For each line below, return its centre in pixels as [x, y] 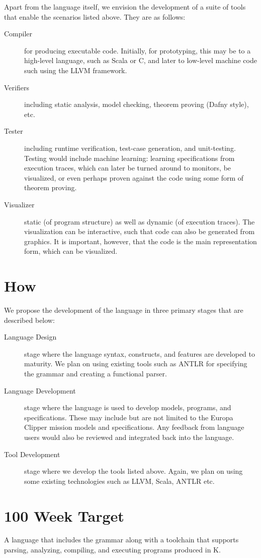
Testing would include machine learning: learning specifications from [129, 158]
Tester [14, 131]
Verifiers [17, 87]
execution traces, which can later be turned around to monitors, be [128, 168]
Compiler [18, 34]
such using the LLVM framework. [76, 70]
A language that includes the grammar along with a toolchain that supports [121, 540]
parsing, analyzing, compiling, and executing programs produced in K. [112, 550]
